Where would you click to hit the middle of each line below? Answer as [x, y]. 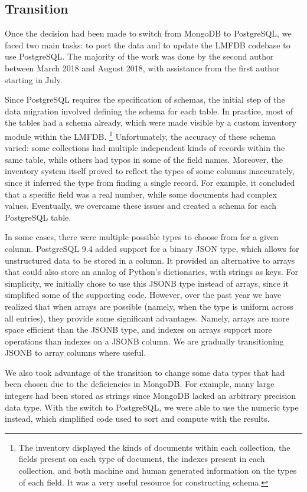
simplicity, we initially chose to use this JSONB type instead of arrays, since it [147, 283]
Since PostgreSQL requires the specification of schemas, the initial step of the [145, 99]
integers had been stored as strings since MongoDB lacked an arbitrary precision [151, 396]
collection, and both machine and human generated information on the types [158, 470]
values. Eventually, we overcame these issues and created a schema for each [141, 206]
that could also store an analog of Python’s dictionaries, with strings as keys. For [152, 272]
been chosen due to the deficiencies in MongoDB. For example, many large [140, 384]
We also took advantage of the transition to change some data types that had [145, 372]
